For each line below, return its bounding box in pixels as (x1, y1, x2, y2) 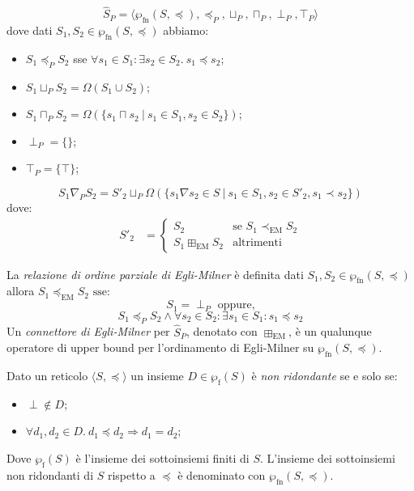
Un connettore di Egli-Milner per (6, 323, 170, 340)
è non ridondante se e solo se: (251, 367, 398, 384)
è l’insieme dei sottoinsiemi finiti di (75, 450, 250, 467)
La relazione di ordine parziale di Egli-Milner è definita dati (6, 265, 304, 282)
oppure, (217, 299, 255, 311)
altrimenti (233, 237, 282, 249)
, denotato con (186, 323, 258, 340)
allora (6, 282, 35, 299)
